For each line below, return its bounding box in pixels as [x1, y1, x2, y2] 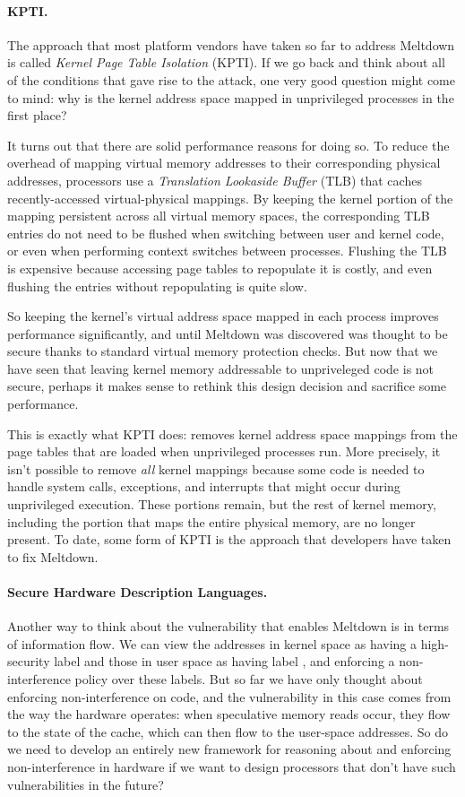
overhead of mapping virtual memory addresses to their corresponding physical [7, 153, 441, 172]
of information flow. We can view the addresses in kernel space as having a [7, 634, 418, 653]
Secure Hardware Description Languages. [7, 583, 268, 602]
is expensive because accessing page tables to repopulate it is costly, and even [7, 258, 433, 277]
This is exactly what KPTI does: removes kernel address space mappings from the [7, 424, 458, 443]
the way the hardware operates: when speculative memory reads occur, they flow [7, 705, 451, 723]
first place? [7, 106, 67, 125]
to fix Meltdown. [7, 547, 99, 566]
